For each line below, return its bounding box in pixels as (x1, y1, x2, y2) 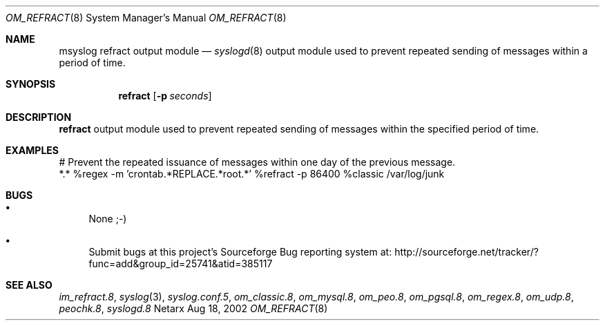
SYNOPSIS (6, 78, 56, 90)
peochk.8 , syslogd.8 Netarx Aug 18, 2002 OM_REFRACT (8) (59, 303, 328, 314)
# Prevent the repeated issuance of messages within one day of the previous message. (59, 156, 456, 168)
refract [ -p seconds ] (118, 90, 212, 102)
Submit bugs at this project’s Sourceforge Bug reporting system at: (88, 246, 392, 258)
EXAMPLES (6, 144, 59, 156)
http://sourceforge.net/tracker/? (394, 246, 539, 258)
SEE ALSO (6, 279, 52, 291)
